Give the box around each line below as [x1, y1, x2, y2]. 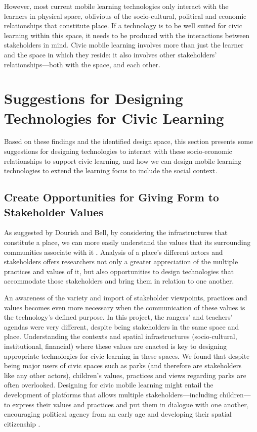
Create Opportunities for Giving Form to [4, 190, 219, 205]
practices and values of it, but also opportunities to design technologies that [4, 266, 234, 276]
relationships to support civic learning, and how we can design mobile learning [4, 155, 242, 166]
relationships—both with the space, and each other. [4, 59, 161, 69]
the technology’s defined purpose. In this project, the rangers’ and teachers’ [4, 312, 233, 322]
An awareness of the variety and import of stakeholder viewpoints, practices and [4, 292, 248, 302]
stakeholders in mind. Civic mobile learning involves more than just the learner [4, 40, 244, 50]
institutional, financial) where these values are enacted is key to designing [4, 340, 227, 351]
